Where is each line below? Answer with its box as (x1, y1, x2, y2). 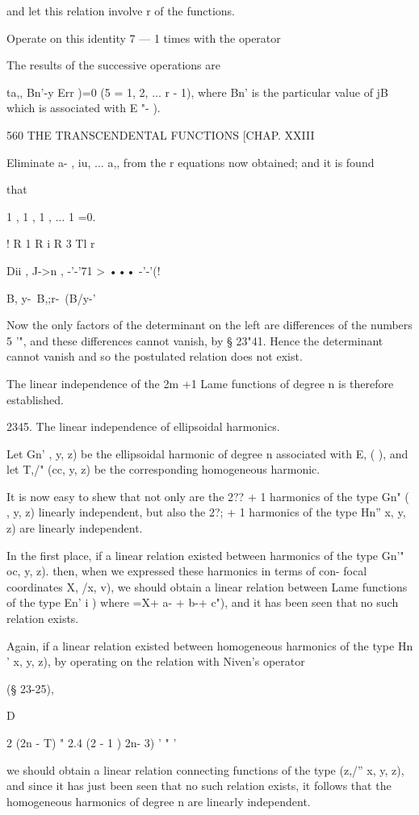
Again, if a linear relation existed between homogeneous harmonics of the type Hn (6, 637, 413, 654)
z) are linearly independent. (6, 520, 143, 537)
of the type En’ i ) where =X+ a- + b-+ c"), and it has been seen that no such (6, 594, 399, 611)
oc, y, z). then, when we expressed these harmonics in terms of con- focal (6, 562, 367, 579)
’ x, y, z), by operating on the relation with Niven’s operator (6, 653, 305, 670)
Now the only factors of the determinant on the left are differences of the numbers (6, 316, 413, 333)
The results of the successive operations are (6, 56, 220, 73)
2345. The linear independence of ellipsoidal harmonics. (6, 418, 280, 435)
